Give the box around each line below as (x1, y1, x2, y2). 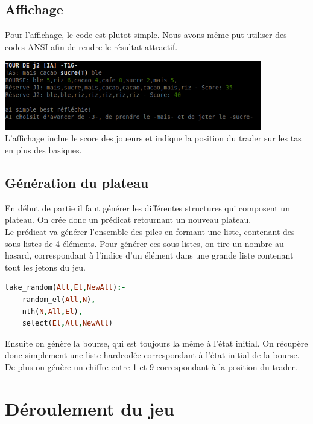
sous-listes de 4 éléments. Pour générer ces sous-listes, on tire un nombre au (5, 237, 284, 249)
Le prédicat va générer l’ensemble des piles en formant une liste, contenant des (5, 225, 295, 237)
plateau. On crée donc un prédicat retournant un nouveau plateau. (5, 213, 251, 226)
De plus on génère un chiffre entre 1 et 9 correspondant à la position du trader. (5, 360, 297, 373)
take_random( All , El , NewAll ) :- (5, 283, 126, 292)
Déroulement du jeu (5, 396, 175, 420)
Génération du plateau (5, 173, 149, 191)
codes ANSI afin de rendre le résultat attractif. (5, 40, 178, 53)
